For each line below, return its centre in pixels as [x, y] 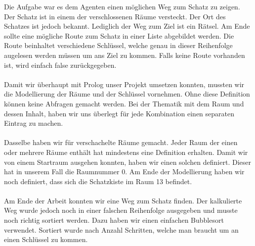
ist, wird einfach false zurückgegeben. [60, 65]
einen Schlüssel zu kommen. [46, 239]
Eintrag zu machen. [34, 123]
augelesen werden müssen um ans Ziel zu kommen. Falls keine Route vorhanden [125, 55]
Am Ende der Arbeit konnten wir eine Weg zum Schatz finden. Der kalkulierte [123, 200]
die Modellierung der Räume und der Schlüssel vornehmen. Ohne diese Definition [127, 94]
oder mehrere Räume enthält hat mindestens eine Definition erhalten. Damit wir [126, 152]
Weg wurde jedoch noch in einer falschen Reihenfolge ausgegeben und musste [121, 210]
